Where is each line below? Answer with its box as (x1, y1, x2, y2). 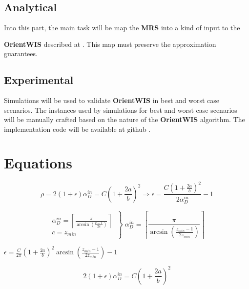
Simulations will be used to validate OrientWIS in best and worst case (4, 95, 220, 105)
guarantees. (4, 48, 38, 59)
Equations (4, 152, 72, 172)
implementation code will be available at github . (4, 124, 151, 134)
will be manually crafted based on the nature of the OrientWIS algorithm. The (4, 114, 245, 124)
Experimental (4, 72, 74, 87)
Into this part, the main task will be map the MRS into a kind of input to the (4, 22, 240, 33)
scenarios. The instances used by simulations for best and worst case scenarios (4, 104, 237, 115)
